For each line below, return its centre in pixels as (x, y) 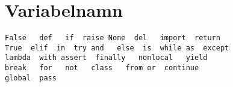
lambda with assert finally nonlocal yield (106, 58)
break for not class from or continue (102, 68)
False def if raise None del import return (113, 38)
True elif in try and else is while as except (117, 48)
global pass (31, 78)
